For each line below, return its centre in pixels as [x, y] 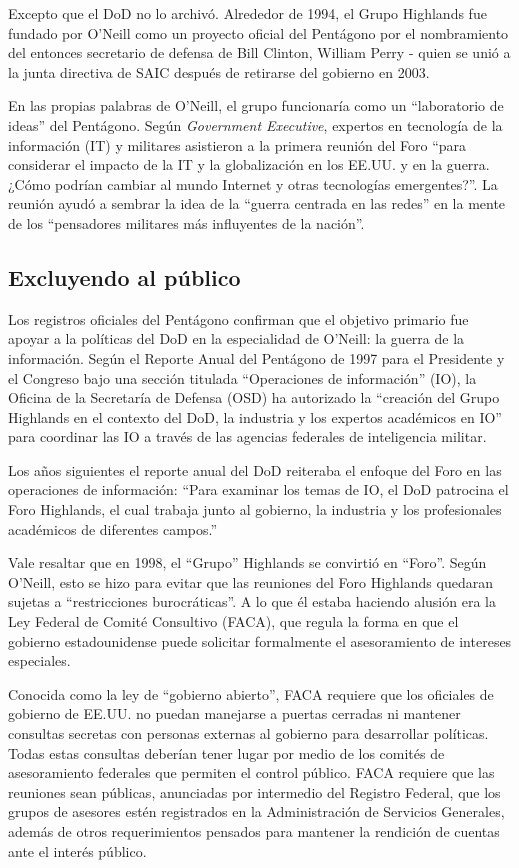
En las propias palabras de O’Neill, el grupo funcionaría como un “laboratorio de [256, 105]
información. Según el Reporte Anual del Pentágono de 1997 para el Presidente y [256, 357]
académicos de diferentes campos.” [113, 528]
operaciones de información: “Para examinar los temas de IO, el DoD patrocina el [258, 489]
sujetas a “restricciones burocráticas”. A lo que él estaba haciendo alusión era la [252, 601]
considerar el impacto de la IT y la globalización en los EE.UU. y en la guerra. [249, 164]
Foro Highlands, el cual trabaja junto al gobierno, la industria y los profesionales [255, 509]
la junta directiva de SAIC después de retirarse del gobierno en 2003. [219, 71]
